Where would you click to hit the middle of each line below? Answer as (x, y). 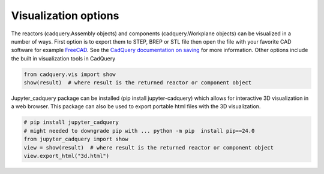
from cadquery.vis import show (70, 74)
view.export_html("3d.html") (67, 156)
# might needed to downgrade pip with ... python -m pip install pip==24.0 (139, 131)
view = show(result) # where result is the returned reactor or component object (149, 147)
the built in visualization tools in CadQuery (63, 58)
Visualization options (65, 16)
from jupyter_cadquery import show (76, 139)
